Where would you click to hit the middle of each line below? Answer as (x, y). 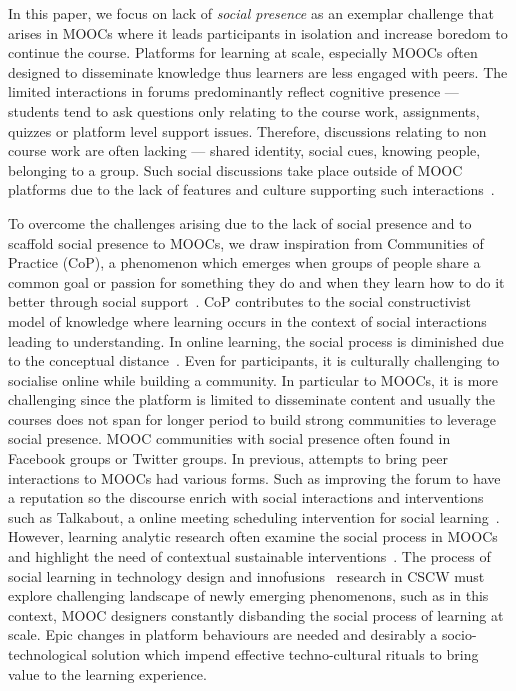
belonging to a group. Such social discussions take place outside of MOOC (235, 169)
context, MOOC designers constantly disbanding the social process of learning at (256, 614)
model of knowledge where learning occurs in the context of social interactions (247, 320)
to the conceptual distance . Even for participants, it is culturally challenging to (254, 360)
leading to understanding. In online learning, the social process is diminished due (256, 340)
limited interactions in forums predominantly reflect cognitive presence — (233, 91)
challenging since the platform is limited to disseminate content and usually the (251, 399)
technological (47, 654)
